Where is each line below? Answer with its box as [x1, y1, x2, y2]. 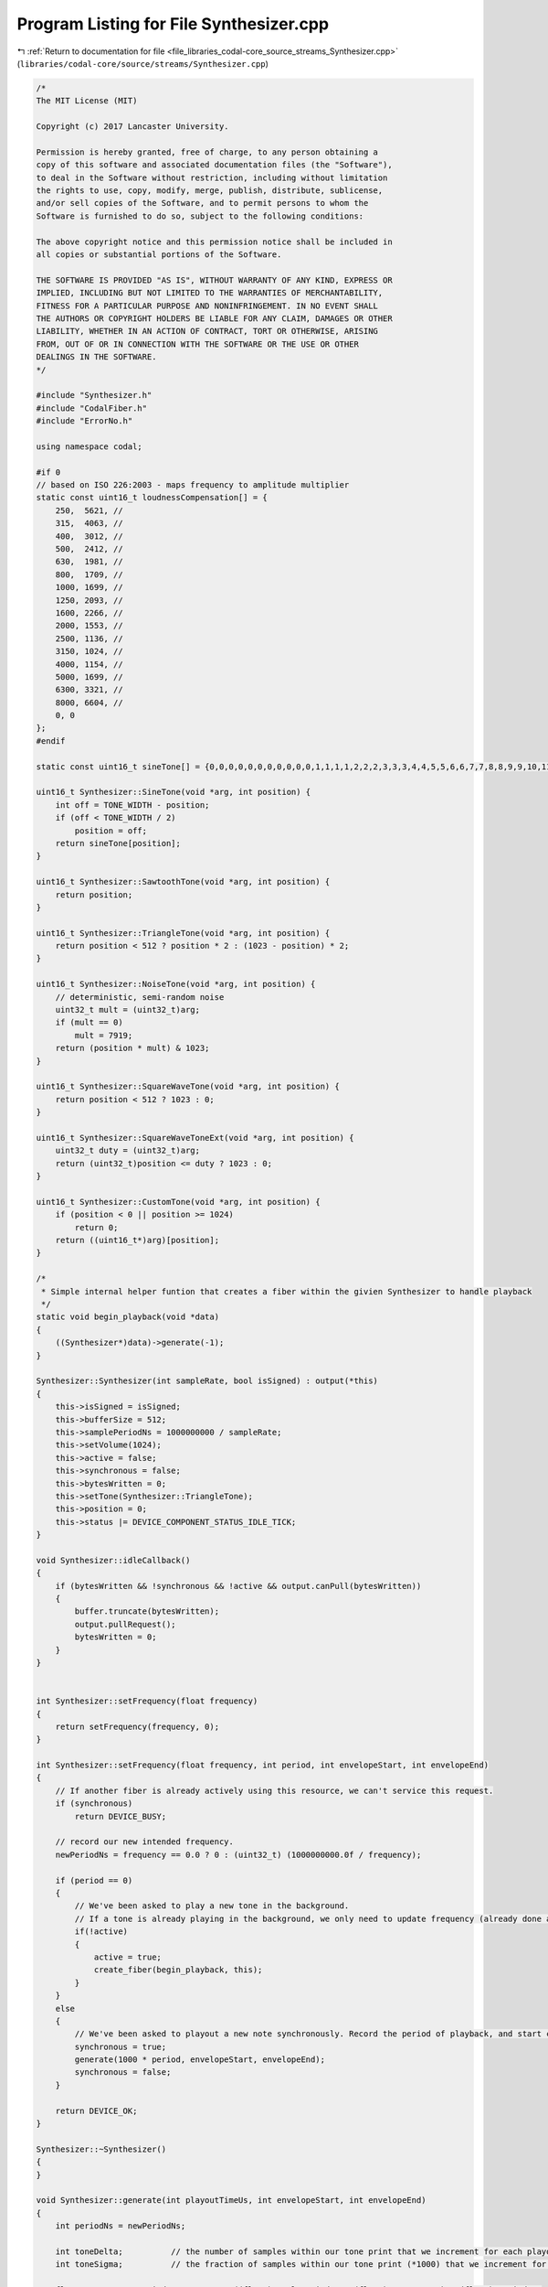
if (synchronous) [55, 1798, 133, 1809]
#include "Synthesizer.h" [36, 390, 153, 401]
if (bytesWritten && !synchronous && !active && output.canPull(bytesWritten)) [55, 1581, 422, 1591]
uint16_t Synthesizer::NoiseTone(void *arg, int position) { [36, 979, 316, 990]
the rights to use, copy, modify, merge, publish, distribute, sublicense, [36, 186, 384, 196]
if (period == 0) [55, 1875, 133, 1885]
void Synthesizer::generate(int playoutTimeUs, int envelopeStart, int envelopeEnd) [36, 2196, 427, 2206]
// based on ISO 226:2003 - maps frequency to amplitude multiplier [36, 480, 350, 490]
